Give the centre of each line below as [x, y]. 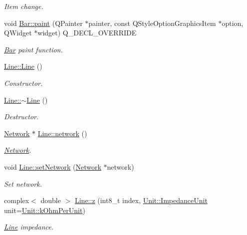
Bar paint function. [33, 49]
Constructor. [23, 83]
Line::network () [62, 133]
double [51, 200]
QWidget [18, 33]
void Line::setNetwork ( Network [53, 166]
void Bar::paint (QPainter [43, 23]
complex [17, 200]
